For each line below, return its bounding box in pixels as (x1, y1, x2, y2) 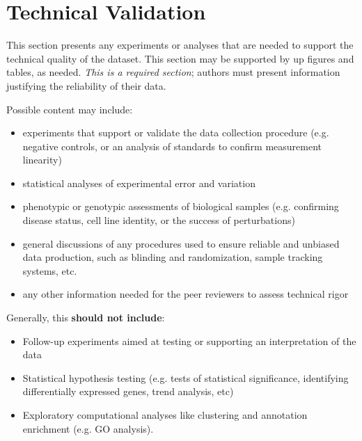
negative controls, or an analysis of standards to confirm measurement (22, 138, 322, 153)
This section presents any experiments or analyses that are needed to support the (6, 38, 354, 52)
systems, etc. (22, 263, 77, 278)
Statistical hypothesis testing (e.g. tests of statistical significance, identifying (22, 370, 349, 385)
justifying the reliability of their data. (6, 78, 166, 93)
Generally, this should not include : (6, 310, 165, 325)
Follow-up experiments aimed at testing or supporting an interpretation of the (22, 333, 356, 348)
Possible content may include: (6, 102, 133, 116)
